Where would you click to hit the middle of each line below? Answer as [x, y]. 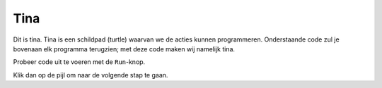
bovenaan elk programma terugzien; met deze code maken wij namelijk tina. [124, 49]
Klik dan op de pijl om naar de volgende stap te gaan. [91, 75]
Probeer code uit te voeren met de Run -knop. [79, 62]
